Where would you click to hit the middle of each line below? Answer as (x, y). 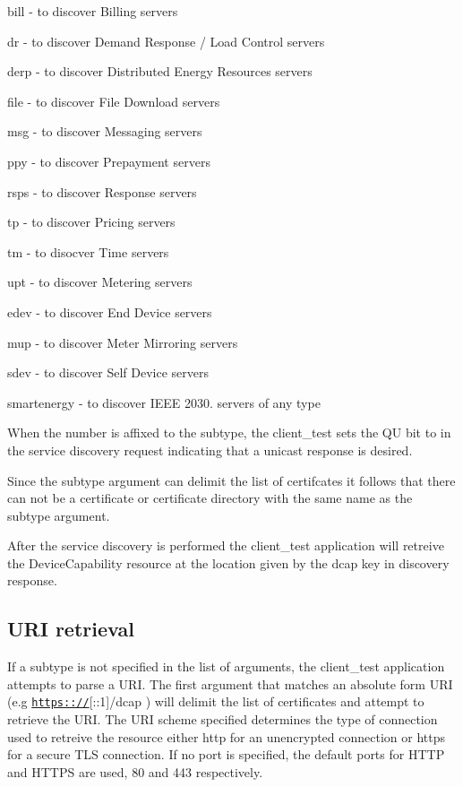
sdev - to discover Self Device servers (108, 372)
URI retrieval (71, 629)
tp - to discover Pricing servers (91, 222)
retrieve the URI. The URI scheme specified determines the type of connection (223, 719)
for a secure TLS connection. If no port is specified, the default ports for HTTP (226, 754)
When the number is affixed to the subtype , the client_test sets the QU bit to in (229, 432)
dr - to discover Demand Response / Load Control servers (166, 41)
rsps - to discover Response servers (102, 191)
